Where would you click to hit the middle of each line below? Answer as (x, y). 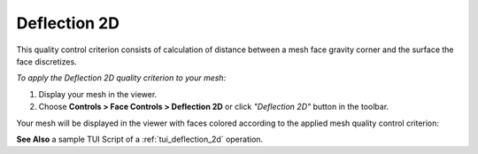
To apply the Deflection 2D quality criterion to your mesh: (121, 78)
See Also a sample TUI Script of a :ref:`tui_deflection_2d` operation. (140, 139)
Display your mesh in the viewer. (98, 94)
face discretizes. (46, 61)
